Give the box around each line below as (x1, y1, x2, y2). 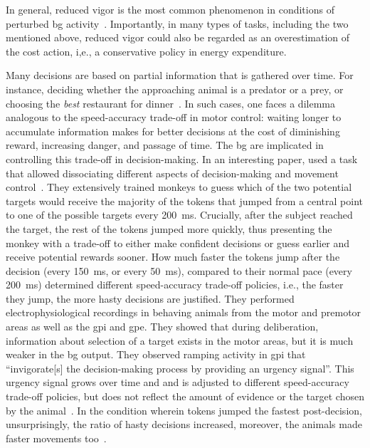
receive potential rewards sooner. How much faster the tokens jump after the (6, 249, 340, 264)
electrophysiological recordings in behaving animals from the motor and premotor (6, 305, 361, 320)
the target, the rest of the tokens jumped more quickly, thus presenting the (6, 221, 332, 236)
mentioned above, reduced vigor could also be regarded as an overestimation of (6, 30, 350, 45)
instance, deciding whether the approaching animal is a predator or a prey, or (6, 81, 344, 96)
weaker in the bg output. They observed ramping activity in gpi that (6, 347, 306, 362)
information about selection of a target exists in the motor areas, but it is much (6, 333, 354, 348)
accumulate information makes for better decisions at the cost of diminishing (6, 123, 340, 138)
